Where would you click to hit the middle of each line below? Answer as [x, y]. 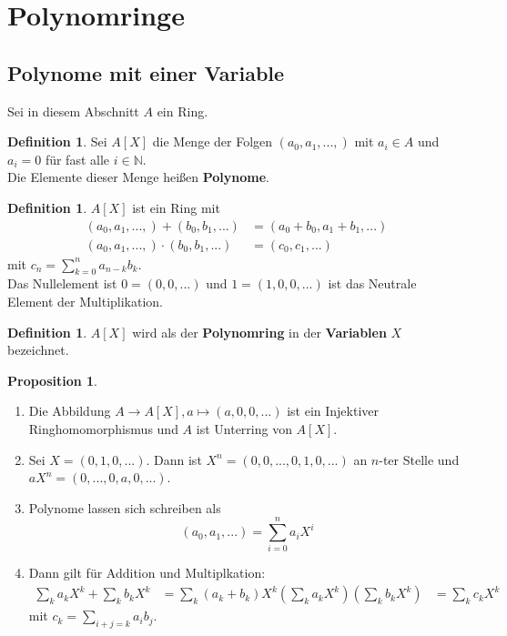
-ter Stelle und [419, 459]
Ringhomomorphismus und [103, 428]
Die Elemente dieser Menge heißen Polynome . [139, 177]
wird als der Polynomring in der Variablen [259, 332]
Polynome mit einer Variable [146, 72]
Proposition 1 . [52, 380]
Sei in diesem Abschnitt [73, 111]
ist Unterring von [244, 428]
